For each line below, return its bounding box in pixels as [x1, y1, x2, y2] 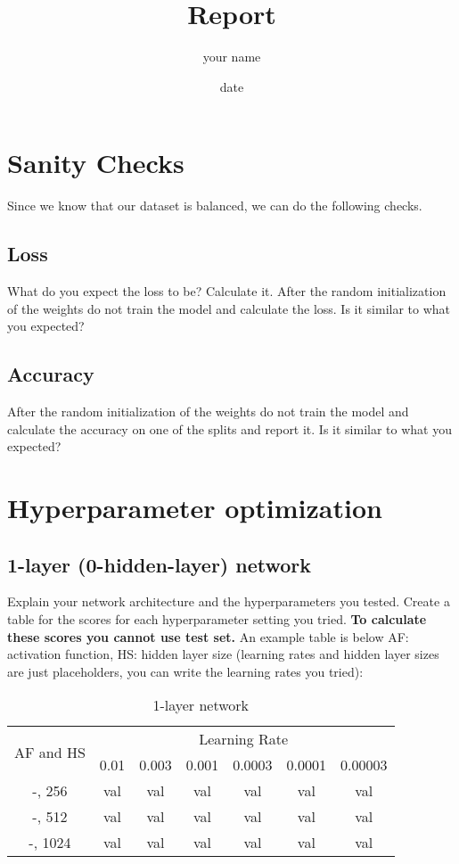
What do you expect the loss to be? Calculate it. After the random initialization [7, 282, 447, 300]
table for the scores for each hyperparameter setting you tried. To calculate [7, 609, 427, 628]
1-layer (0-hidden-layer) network [7, 550, 312, 578]
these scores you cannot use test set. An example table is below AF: [7, 627, 409, 646]
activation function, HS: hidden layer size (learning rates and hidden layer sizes [7, 645, 439, 663]
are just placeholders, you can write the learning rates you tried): [7, 662, 364, 680]
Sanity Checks [7, 144, 184, 181]
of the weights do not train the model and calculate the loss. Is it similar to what [7, 299, 451, 317]
